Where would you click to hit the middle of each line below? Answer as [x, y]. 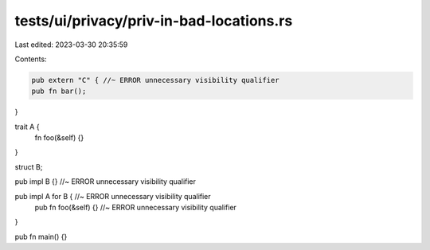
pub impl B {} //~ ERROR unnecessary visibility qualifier [106, 182]
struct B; [29, 166]
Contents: [31, 59]
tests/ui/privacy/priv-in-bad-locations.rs [154, 21]
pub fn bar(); [59, 91]
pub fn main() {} [41, 236]
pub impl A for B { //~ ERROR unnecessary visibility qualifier [113, 196]
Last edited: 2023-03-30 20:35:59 [71, 45]
